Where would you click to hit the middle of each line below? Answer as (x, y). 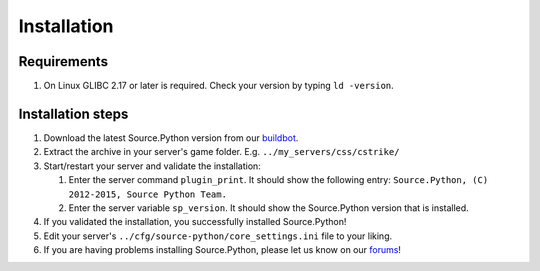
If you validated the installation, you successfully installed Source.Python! (195, 222)
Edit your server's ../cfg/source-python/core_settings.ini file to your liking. (218, 236)
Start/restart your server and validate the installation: (152, 166)
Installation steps (73, 113)
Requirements (63, 61)
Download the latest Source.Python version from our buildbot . (171, 137)
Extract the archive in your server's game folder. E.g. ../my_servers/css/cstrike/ (221, 152)
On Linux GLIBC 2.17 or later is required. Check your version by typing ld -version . (218, 86)
